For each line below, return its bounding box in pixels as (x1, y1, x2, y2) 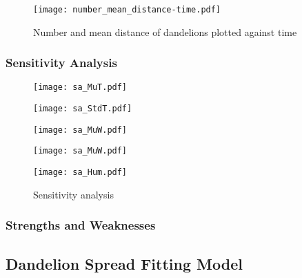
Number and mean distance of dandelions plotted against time (33, 24, 297, 39)
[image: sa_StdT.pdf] (33, 104, 132, 114)
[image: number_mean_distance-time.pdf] (33, 5, 221, 15)
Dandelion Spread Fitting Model (6, 252, 243, 274)
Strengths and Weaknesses (6, 216, 156, 234)
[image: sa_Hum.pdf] (33, 167, 128, 178)
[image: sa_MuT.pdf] (33, 82, 128, 93)
